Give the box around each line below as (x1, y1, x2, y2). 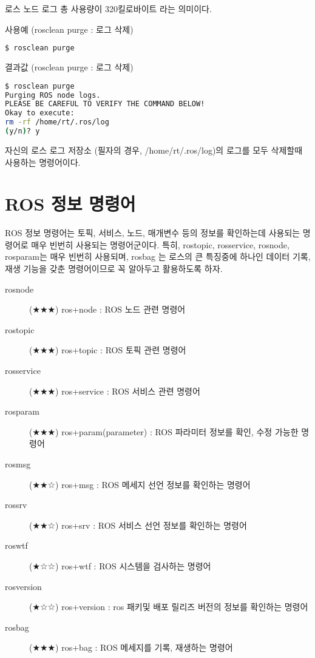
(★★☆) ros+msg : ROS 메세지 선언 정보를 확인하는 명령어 (29, 478, 251, 490)
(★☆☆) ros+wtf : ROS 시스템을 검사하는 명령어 (29, 559, 211, 572)
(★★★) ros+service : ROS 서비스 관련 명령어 (29, 384, 200, 397)
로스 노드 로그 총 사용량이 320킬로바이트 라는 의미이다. (5, 2, 212, 15)
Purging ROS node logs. (5, 90, 101, 100)
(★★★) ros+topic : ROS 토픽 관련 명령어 (29, 344, 186, 356)
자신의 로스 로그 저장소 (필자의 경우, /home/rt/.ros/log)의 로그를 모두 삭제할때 (5, 143, 303, 156)
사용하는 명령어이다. (5, 155, 81, 168)
